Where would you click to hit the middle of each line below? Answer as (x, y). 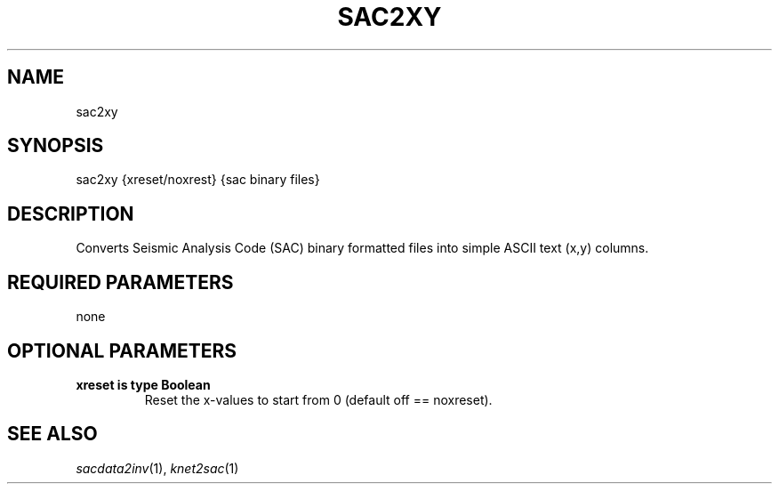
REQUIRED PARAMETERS (120, 282)
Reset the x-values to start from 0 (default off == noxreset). (318, 399)
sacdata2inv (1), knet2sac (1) (157, 468)
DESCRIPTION (71, 213)
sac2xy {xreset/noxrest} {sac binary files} (198, 180)
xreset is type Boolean (143, 384)
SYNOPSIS (56, 146)
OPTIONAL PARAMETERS (122, 350)
